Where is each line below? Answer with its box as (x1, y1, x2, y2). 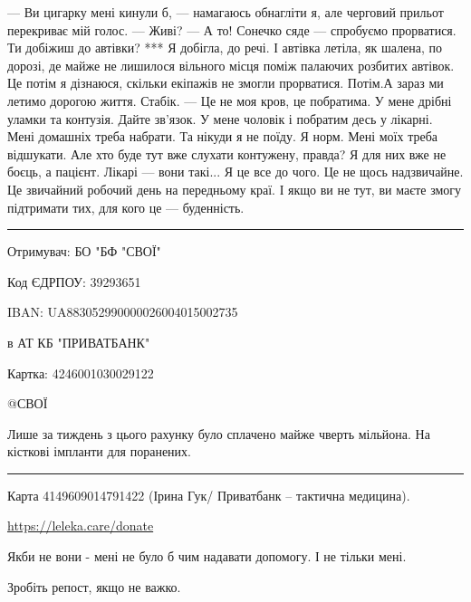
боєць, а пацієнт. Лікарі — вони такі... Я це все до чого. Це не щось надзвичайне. (7, 162, 464, 181)
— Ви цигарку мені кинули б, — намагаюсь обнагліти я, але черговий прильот (7, 3, 444, 21)
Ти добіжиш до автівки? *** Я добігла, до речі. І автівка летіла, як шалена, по (7, 38, 443, 57)
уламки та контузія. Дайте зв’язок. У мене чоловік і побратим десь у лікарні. (7, 109, 433, 128)
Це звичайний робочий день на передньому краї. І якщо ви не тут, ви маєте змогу (7, 179, 462, 198)
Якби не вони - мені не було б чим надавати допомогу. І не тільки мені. (7, 547, 407, 566)
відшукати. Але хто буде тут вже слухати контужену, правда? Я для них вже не (7, 144, 447, 163)
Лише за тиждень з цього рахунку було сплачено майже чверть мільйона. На (7, 424, 430, 443)
